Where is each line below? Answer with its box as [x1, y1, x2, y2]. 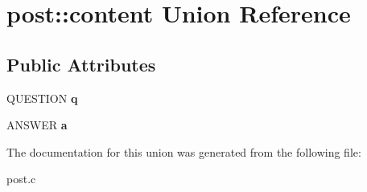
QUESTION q [6, 89, 78, 106]
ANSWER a [6, 116, 68, 133]
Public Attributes [6, 51, 156, 76]
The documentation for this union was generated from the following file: [6, 143, 361, 160]
